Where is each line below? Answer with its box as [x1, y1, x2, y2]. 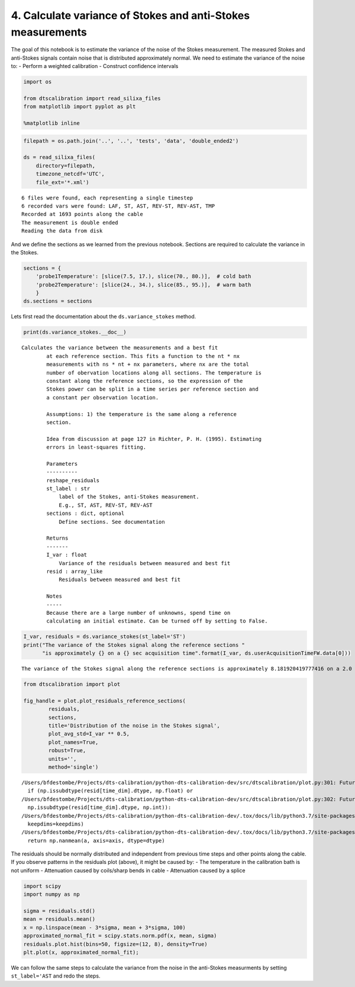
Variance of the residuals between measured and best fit [59, 560, 231, 566]
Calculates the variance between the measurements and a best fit [21, 344, 218, 351]
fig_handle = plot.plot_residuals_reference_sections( [23, 697, 186, 704]
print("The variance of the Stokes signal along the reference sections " [23, 641, 246, 648]
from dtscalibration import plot [23, 681, 121, 688]
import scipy [23, 882, 62, 889]
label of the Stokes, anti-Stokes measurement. [59, 493, 199, 500]
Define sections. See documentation [59, 518, 165, 525]
